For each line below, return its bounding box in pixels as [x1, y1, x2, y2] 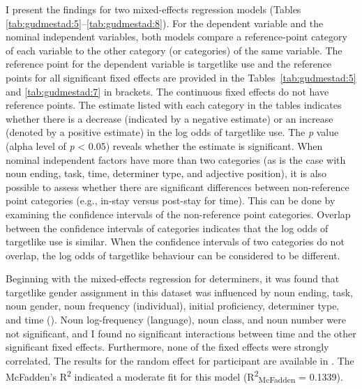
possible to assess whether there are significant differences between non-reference [6, 179, 349, 194]
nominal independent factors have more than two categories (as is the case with [6, 152, 346, 167]
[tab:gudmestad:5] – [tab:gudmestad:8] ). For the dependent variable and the [6, 15, 324, 30]
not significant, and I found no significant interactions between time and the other [6, 326, 356, 340]
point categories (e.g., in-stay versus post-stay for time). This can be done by [6, 193, 335, 208]
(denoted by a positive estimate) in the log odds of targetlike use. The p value [6, 125, 339, 139]
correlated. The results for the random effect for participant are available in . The [6, 353, 354, 367]
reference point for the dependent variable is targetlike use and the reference [6, 56, 332, 71]
